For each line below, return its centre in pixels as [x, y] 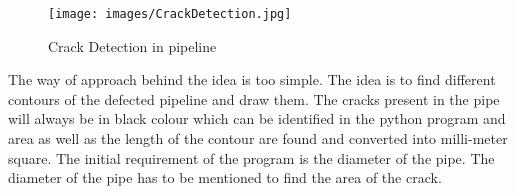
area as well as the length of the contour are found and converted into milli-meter [258, 138]
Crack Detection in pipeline [132, 45]
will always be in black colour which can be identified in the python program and [257, 118]
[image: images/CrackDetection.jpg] [170, 14]
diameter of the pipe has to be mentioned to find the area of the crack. [225, 177]
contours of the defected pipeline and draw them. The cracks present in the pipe [254, 98]
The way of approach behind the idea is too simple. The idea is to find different [252, 79]
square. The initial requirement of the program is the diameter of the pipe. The [251, 157]
